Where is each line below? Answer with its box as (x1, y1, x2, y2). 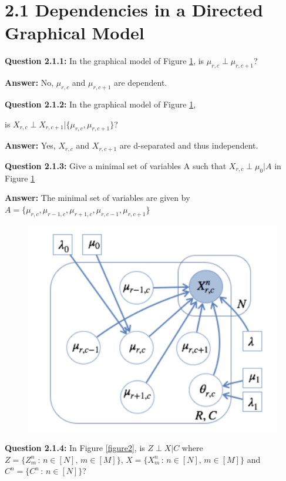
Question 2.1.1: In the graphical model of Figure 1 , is (5, 55, 204, 67)
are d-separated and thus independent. (119, 139, 258, 152)
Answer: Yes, (5, 139, 56, 152)
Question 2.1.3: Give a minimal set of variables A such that (5, 159, 227, 171)
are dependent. (113, 76, 167, 89)
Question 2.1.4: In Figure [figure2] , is (5, 442, 145, 454)
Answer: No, (5, 76, 54, 89)
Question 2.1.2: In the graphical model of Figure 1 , (5, 97, 196, 110)
